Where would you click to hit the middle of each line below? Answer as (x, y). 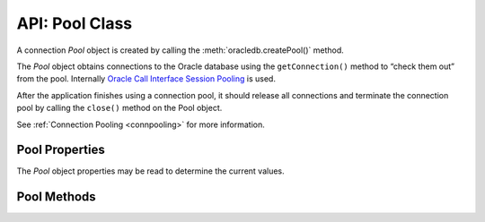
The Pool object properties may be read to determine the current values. (150, 171)
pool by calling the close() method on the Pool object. (119, 108)
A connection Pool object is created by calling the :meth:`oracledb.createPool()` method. (181, 50)
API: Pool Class (75, 23)
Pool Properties (61, 150)
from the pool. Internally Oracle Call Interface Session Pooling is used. (146, 79)
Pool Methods (56, 197)
